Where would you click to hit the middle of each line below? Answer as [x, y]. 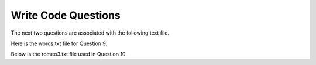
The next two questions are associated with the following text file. [90, 33]
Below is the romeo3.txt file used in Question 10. [69, 54]
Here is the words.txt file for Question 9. [59, 43]
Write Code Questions [66, 15]
